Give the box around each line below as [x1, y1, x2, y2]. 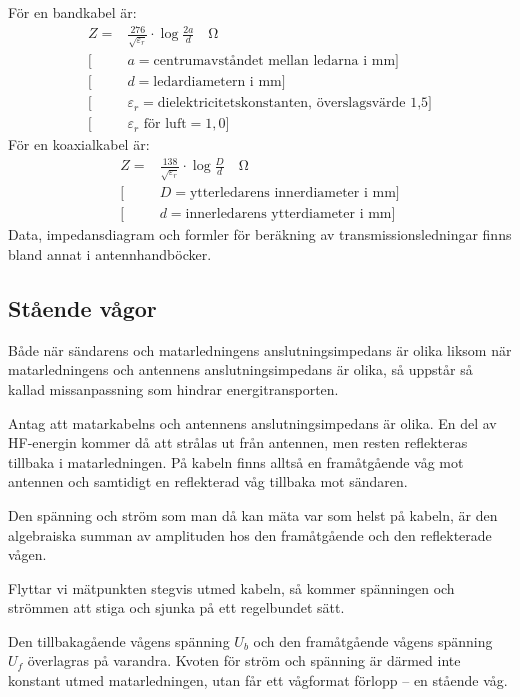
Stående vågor [8, 292, 157, 323]
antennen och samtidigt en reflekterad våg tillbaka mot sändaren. [8, 471, 408, 492]
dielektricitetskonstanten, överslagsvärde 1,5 [157, 96, 429, 111]
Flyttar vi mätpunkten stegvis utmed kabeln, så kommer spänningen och [8, 577, 455, 598]
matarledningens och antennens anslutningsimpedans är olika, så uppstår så [8, 359, 473, 380]
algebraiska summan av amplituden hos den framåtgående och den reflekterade [8, 524, 492, 545]
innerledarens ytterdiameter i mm [185, 207, 392, 222]
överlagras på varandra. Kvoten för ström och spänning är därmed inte [27, 650, 461, 671]
